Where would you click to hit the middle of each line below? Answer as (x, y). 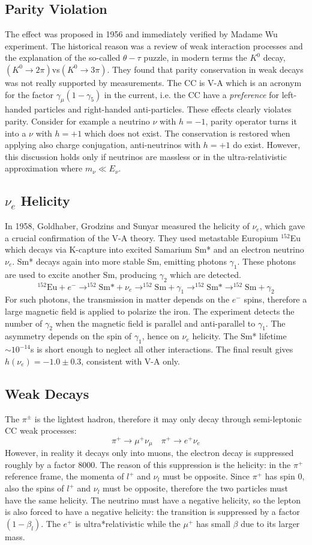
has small (213, 523)
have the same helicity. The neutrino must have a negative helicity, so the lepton (153, 500)
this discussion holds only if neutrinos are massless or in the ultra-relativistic (146, 156)
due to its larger (270, 523)
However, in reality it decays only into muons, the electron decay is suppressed (149, 453)
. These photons (266, 261)
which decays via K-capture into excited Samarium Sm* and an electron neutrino (154, 249)
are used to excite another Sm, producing (81, 274)
